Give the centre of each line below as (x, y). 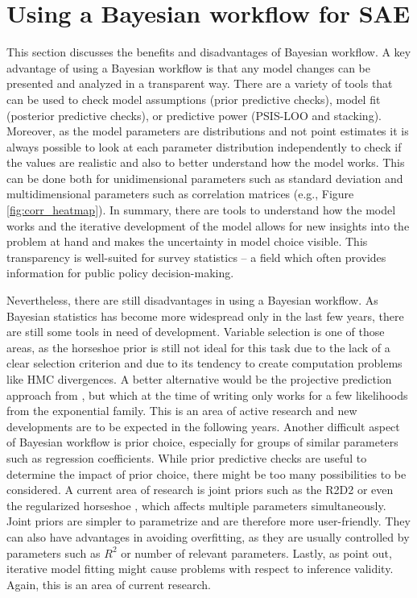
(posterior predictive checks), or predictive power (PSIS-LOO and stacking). (194, 115)
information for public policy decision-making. (120, 273)
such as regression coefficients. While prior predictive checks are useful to (187, 457)
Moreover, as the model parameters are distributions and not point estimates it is (208, 131)
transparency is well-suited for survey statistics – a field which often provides (196, 257)
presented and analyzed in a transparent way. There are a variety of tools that (200, 83)
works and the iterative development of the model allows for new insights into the (208, 225)
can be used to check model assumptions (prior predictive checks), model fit (194, 99)
